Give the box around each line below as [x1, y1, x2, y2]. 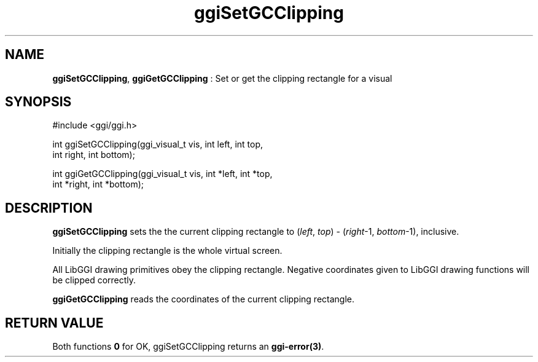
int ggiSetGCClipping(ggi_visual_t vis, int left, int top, [52, 139, 263, 150]
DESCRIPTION [5, 200, 93, 216]
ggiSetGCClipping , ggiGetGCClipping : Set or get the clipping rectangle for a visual [52, 73, 392, 84]
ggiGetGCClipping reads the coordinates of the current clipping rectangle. [52, 294, 355, 305]
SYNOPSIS [5, 94, 72, 110]
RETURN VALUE [5, 315, 104, 331]
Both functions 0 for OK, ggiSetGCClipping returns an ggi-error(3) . [52, 341, 324, 352]
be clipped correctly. [52, 275, 136, 286]
